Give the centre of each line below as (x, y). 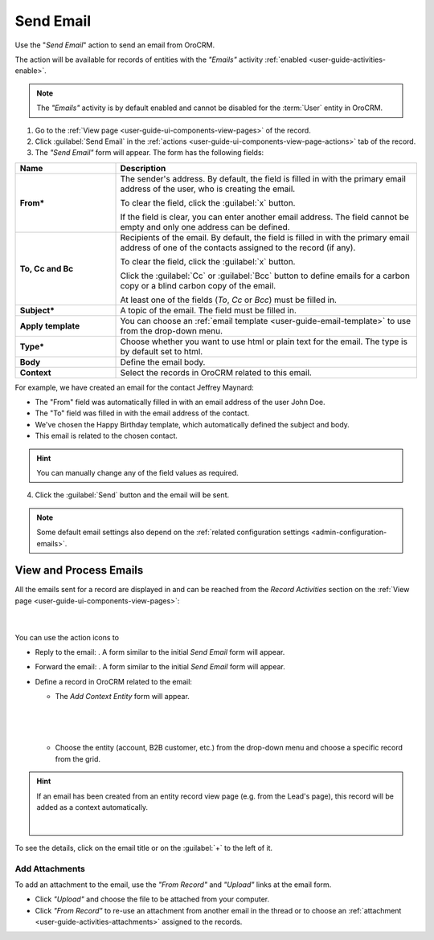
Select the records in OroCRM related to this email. (216, 372)
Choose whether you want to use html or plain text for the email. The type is (264, 341)
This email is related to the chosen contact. (106, 436)
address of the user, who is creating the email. (208, 189)
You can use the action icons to (67, 637)
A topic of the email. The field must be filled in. (209, 310)
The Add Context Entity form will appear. (123, 697)
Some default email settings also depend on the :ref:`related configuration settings (173, 532)
